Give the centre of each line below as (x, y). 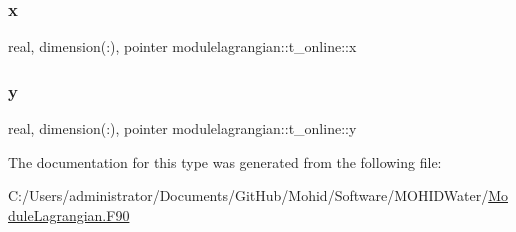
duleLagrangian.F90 (69, 214)
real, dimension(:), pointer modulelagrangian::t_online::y (182, 128)
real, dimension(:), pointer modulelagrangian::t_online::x (182, 46)
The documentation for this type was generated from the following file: (225, 161)
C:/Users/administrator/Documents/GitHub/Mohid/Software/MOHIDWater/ (248, 195)
